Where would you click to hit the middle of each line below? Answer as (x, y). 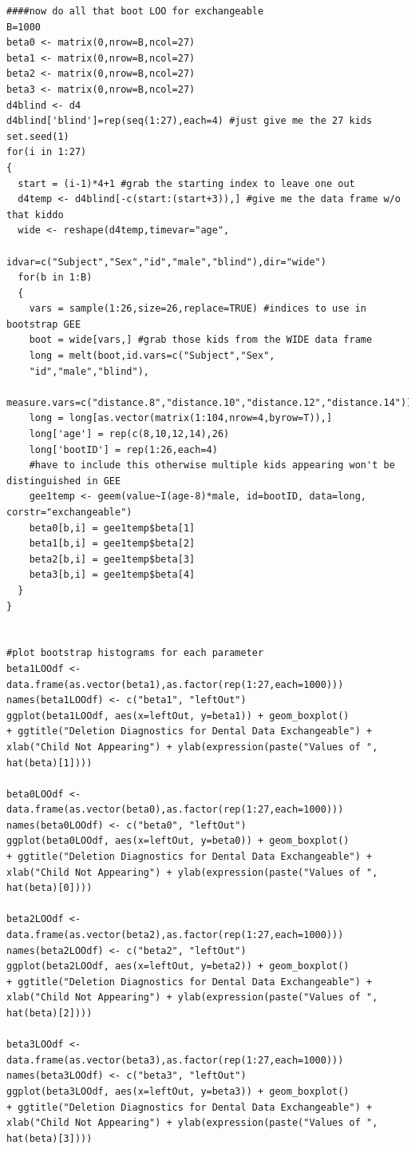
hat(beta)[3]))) (49, 1138)
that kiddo (35, 215)
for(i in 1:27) (47, 152)
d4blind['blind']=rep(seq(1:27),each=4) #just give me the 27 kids (190, 121)
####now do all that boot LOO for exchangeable (135, 11)
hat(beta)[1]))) (49, 763)
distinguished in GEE (64, 481)
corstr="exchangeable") (69, 512)
